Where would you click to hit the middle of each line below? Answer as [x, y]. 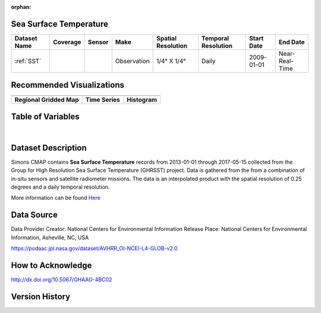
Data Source [34, 215]
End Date [292, 42]
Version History [41, 297]
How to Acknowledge [51, 265]
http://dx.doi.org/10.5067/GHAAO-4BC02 [62, 279]
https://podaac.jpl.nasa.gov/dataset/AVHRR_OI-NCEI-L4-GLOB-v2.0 [94, 248]
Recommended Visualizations [68, 85]
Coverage [67, 42]
